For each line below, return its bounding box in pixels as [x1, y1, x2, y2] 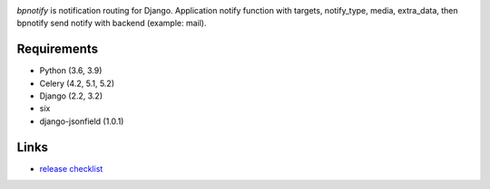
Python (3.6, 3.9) [39, 65, 103, 76]
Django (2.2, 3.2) [39, 90, 103, 101]
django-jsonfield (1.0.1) [39, 116, 124, 127]
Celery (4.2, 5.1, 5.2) [39, 78, 115, 89]
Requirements [16, 42, 99, 57]
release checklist [39, 163, 103, 174]
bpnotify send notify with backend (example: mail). [16, 18, 207, 29]
